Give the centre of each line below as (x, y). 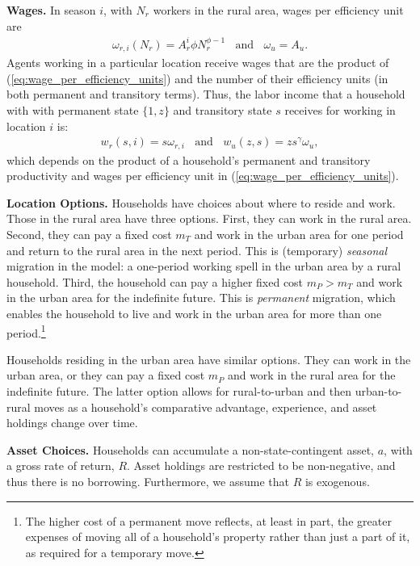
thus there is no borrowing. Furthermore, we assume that (148, 481)
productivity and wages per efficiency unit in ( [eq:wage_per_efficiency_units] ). (203, 176)
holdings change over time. (72, 423)
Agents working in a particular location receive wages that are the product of (198, 63)
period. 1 (26, 331)
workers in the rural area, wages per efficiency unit (278, 10)
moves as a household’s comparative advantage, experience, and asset (206, 407)
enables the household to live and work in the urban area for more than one (194, 313)
